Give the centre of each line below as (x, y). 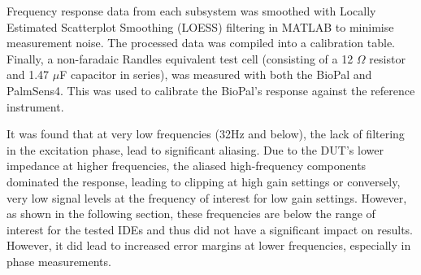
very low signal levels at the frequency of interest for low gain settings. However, (207, 197)
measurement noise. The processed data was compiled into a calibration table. (201, 43)
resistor (387, 58)
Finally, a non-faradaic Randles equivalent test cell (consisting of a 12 (180, 58)
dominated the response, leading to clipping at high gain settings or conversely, (204, 181)
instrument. (35, 106)
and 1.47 (28, 74)
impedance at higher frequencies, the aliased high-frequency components (187, 166)
